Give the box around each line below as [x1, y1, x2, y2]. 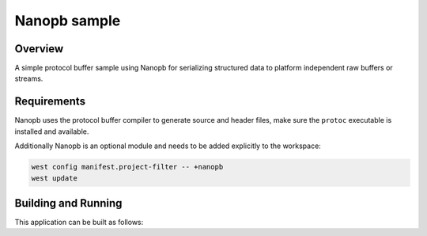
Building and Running [14, 196, 123, 210]
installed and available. [14, 127, 89, 136]
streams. [14, 74, 43, 83]
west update [31, 173, 78, 182]
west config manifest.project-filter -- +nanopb [31, 162, 224, 172]
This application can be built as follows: [14, 218, 144, 227]
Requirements [14, 95, 86, 108]
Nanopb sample [14, 12, 121, 29]
